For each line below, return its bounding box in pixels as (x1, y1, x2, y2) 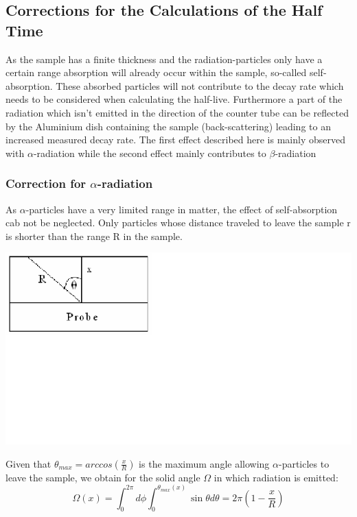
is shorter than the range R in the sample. (5, 228, 183, 243)
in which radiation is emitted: (214, 470, 338, 484)
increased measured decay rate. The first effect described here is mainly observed (5, 132, 345, 147)
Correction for (5, 175, 87, 192)
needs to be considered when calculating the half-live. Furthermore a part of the (5, 92, 343, 106)
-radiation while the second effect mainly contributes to (33, 145, 266, 160)
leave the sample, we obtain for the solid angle (5, 470, 200, 484)
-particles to (278, 456, 330, 470)
